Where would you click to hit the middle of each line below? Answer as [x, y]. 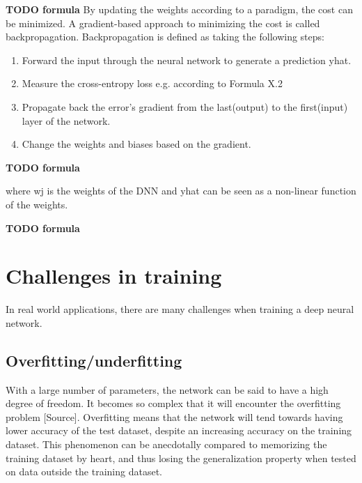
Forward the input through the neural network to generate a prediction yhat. [187, 60]
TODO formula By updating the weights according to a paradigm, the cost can [179, 9]
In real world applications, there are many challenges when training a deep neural [180, 309]
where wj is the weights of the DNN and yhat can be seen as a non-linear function [181, 191]
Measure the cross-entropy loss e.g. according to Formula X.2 [152, 83]
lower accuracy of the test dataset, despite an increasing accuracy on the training [179, 430]
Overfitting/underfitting [94, 360]
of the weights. [37, 204]
